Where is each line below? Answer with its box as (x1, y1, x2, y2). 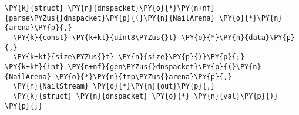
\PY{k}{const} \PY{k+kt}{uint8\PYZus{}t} (13, 33, 177, 42)
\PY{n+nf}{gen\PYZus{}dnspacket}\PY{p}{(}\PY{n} (68, 62, 261, 71)
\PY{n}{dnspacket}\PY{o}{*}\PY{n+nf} (68, 4, 215, 12)
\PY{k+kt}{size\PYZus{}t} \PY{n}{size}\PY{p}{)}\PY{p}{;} (13, 53, 245, 62)
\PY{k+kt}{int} (5, 62, 64, 71)
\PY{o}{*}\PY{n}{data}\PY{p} (181, 33, 295, 42)
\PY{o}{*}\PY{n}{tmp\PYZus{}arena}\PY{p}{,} (55, 72, 232, 81)
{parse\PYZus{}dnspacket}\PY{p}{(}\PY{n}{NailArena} (5, 13, 215, 22)
